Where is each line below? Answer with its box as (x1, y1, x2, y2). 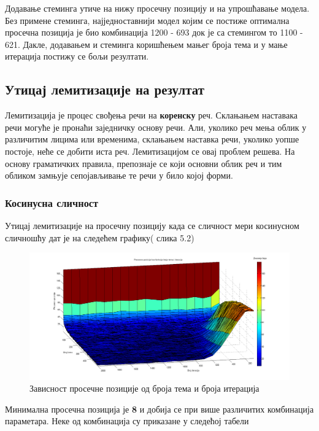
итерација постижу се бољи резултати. (5, 50, 149, 63)
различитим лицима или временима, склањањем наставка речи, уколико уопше (5, 133, 299, 146)
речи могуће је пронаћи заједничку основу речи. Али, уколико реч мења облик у (5, 120, 307, 133)
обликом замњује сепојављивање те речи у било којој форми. (5, 169, 233, 182)
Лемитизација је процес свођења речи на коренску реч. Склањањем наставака (5, 109, 298, 122)
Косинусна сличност (5, 195, 99, 210)
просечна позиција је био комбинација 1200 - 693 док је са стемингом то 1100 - (5, 26, 303, 39)
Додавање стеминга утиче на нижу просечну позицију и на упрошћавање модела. (5, 2, 310, 14)
